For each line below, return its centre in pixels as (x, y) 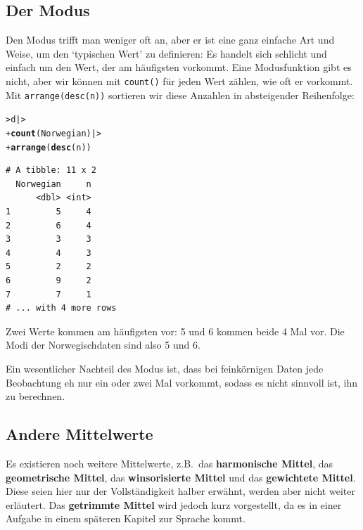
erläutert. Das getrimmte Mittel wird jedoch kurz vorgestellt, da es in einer (174, 504)
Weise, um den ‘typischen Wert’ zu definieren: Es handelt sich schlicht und (166, 53)
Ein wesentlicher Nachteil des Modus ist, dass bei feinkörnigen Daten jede (165, 368)
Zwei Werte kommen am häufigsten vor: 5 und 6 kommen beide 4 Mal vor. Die (175, 331)
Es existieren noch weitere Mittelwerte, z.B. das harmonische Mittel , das (169, 463)
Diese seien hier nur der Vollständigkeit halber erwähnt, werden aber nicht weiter (180, 491)
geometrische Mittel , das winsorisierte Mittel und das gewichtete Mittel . (181, 477)
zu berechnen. (36, 396)
